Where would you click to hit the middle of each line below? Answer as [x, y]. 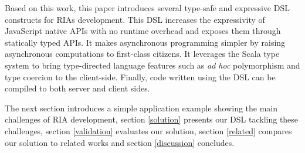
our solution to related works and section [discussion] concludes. [120, 142]
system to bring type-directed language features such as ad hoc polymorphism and [152, 65]
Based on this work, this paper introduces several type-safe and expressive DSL [147, 8]
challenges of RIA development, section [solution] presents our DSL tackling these [152, 119]
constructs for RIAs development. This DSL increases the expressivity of [135, 19]
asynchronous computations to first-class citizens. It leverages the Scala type [142, 54]
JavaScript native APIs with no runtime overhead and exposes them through [143, 31]
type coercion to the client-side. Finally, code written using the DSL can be [140, 76]
